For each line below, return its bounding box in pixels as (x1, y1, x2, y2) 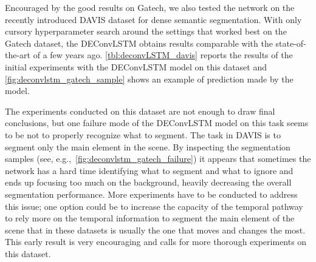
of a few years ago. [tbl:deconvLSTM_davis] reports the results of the (33, 49, 293, 61)
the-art (5, 49, 31, 61)
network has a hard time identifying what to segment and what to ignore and (5, 164, 294, 176)
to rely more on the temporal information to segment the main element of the (5, 212, 295, 224)
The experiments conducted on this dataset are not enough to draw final (5, 104, 275, 117)
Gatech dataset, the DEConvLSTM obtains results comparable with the (5, 36, 273, 49)
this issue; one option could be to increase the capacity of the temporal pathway (5, 200, 303, 212)
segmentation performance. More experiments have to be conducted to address (5, 187, 298, 200)
